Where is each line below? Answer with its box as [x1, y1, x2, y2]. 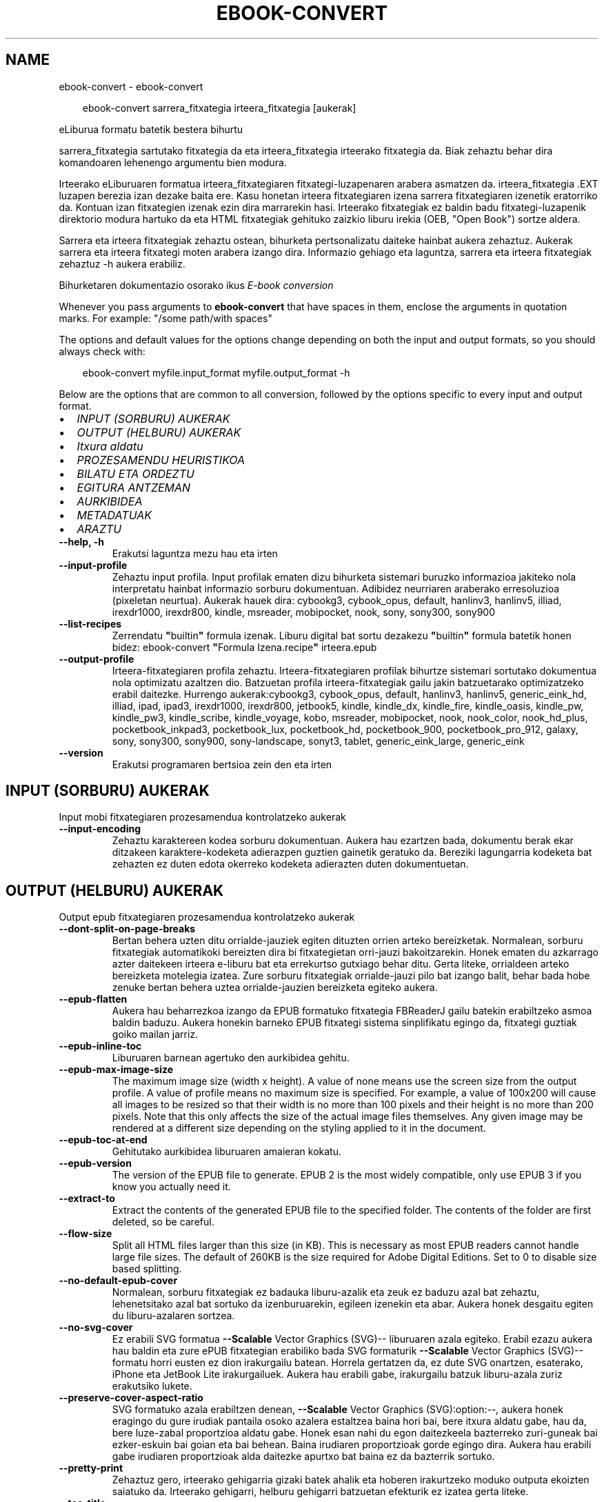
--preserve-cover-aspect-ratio [59, 1392, 203, 1404]
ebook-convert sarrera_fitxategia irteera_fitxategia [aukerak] [82, 101, 356, 114]
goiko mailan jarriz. [112, 1028, 199, 1041]
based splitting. [112, 1263, 182, 1275]
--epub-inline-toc [59, 1040, 142, 1052]
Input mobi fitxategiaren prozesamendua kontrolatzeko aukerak [59, 811, 346, 823]
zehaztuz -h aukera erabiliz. [59, 257, 185, 270]
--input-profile [59, 559, 128, 571]
